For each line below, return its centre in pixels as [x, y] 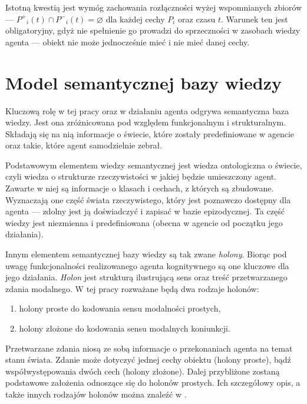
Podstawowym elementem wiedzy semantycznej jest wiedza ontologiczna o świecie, [154, 165]
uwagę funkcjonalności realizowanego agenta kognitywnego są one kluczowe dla [147, 265]
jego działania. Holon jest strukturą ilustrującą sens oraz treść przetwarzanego [146, 277]
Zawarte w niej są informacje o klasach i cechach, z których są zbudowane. [140, 188]
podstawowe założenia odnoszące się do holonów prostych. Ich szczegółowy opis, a [153, 383]
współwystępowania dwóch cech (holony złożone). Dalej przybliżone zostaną [143, 371]
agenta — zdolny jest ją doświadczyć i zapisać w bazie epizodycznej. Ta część [145, 211]
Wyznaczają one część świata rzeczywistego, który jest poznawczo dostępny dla [148, 199]
